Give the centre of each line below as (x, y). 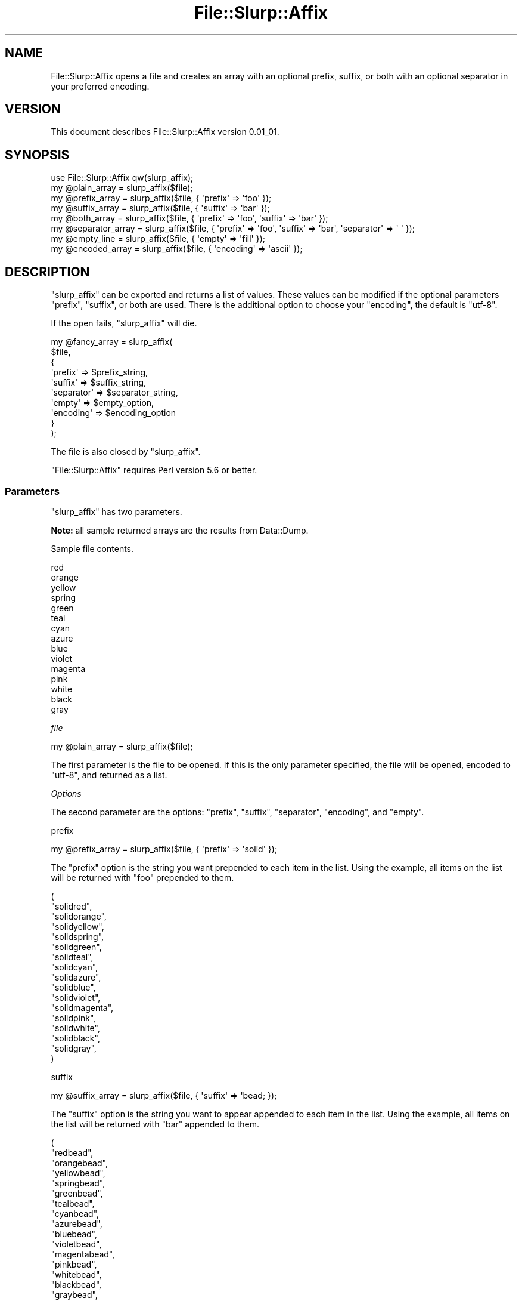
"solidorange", (79, 916)
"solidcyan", (74, 967)
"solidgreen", (76, 947)
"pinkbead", (74, 1264)
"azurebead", (77, 1223)
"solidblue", (73, 987)
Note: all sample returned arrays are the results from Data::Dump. (180, 530)
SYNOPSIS (37, 155)
